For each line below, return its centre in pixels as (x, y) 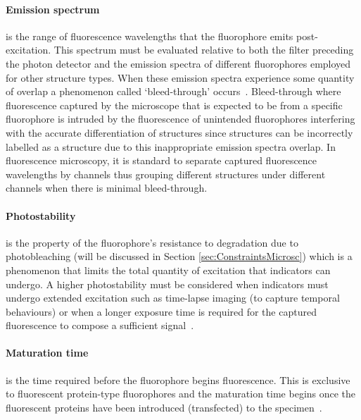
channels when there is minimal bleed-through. (107, 188)
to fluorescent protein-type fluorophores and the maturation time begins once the (181, 394)
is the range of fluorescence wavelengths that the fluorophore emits (150, 36)
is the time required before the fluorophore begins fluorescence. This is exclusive (178, 379)
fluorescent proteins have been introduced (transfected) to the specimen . (164, 407)
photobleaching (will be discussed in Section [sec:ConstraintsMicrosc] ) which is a (179, 256)
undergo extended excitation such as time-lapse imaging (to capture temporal (173, 298)
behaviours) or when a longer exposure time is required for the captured (161, 311)
